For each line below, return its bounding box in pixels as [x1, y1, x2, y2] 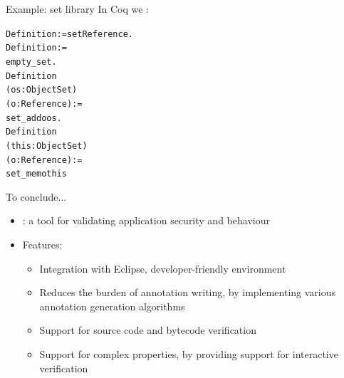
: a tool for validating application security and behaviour [22, 213, 270, 228]
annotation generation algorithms [39, 298, 185, 313]
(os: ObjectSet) [6, 85, 78, 95]
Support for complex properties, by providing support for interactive [39, 346, 338, 361]
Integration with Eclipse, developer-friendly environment [39, 261, 286, 275]
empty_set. [6, 56, 57, 67]
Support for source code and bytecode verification [39, 322, 256, 337]
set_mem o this [6, 169, 67, 179]
